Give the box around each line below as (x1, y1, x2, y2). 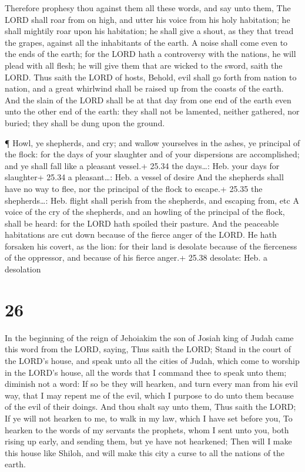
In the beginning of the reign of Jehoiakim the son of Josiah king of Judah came (5, 331, 294, 343)
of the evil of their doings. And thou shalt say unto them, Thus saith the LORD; (5, 400, 296, 413)
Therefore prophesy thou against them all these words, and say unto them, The (5, 2, 291, 14)
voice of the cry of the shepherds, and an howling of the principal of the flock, (5, 205, 285, 218)
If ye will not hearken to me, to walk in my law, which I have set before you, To (5, 412, 293, 424)
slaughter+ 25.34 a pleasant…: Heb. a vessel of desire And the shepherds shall (5, 171, 284, 183)
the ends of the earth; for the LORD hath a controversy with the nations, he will (5, 48, 296, 60)
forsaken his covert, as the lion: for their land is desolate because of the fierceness (5, 240, 297, 252)
